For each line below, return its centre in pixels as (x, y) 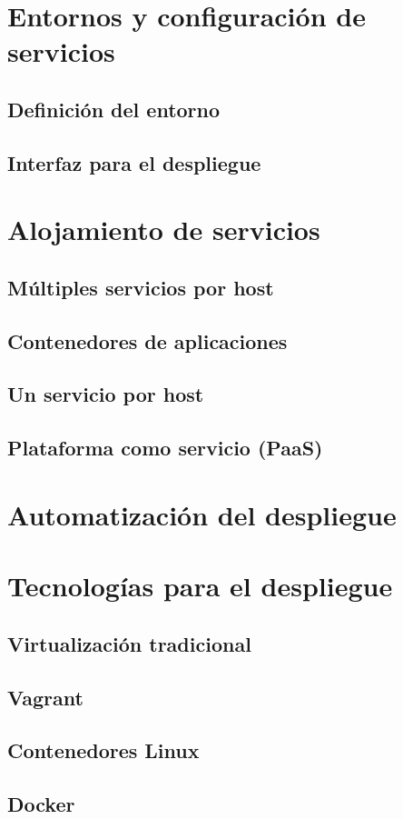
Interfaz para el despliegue (134, 162)
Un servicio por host (106, 394)
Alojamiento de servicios (164, 230)
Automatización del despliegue (202, 514)
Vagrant (45, 697)
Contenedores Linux (103, 750)
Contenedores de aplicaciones (147, 340)
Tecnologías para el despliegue (200, 586)
